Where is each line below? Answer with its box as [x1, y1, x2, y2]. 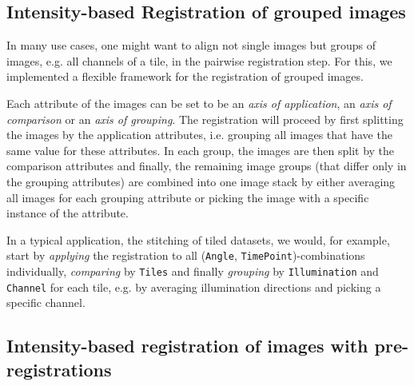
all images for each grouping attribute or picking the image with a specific [6, 189, 369, 205]
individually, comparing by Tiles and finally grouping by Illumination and [6, 262, 379, 279]
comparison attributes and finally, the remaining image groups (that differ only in [6, 157, 407, 174]
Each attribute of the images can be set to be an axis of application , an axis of [6, 94, 392, 111]
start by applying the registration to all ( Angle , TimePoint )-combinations [6, 247, 365, 264]
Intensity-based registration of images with [6, 333, 368, 358]
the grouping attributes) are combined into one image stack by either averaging [6, 173, 396, 189]
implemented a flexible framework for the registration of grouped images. [6, 68, 364, 85]
